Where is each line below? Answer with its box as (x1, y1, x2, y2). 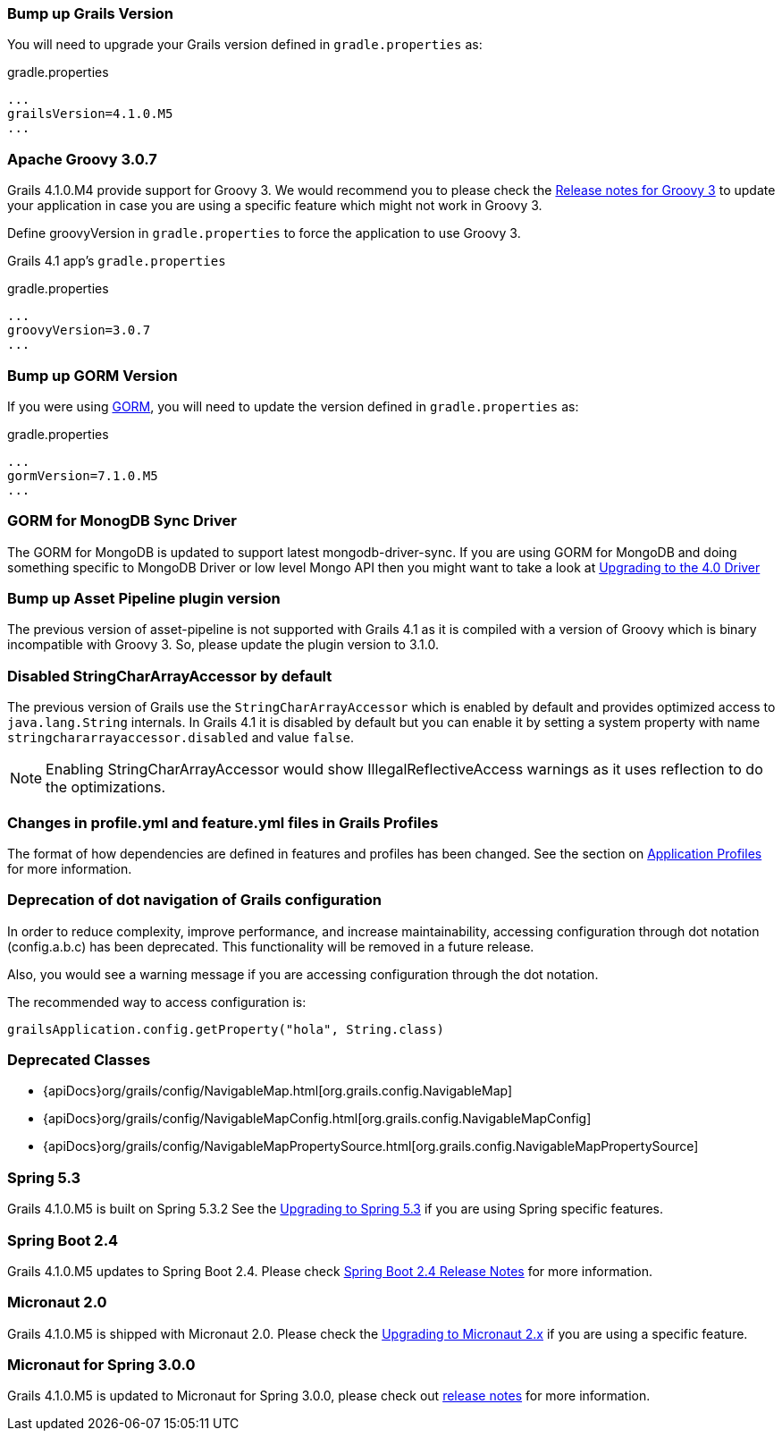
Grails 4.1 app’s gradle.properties (7, 253, 226, 269)
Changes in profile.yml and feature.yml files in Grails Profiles (7, 813, 439, 832)
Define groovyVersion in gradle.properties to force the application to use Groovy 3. (7, 225, 521, 241)
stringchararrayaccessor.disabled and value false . (7, 730, 354, 746)
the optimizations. (46, 778, 166, 797)
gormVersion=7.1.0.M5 (7, 468, 158, 483)
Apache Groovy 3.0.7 (7, 149, 157, 168)
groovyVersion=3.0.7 (7, 323, 151, 338)
